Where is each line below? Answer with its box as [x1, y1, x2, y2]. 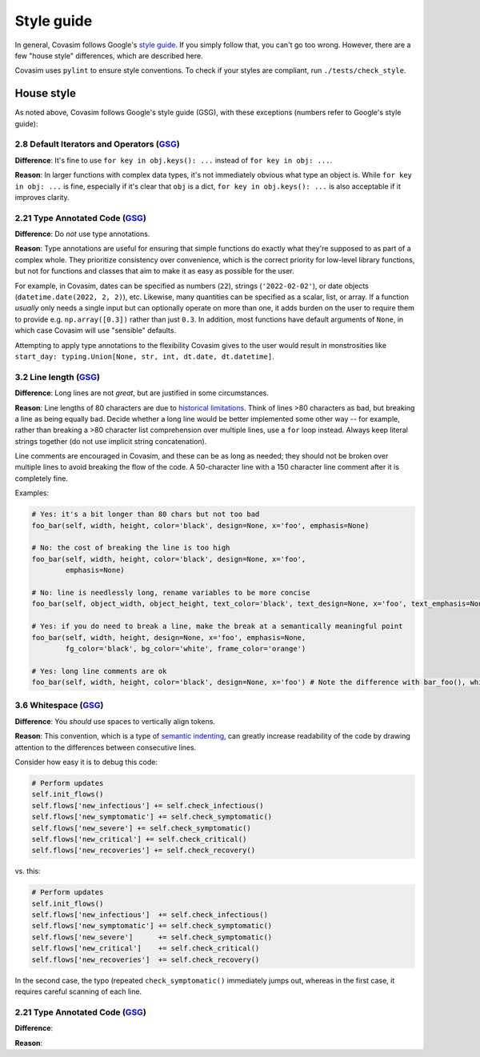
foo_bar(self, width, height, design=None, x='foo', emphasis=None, [31, 633, 306, 642]
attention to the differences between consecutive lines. [14, 743, 197, 752]
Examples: [14, 488, 50, 498]
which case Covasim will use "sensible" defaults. [14, 326, 176, 335]
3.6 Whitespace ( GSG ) [14, 700, 104, 711]
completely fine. [14, 473, 68, 483]
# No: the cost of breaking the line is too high [31, 543, 230, 552]
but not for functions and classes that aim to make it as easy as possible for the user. [14, 266, 295, 276]
